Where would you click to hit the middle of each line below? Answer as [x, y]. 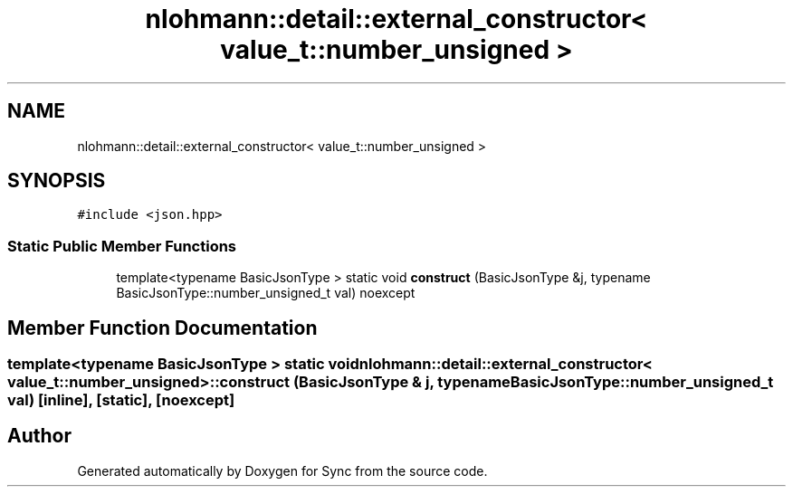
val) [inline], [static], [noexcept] [121, 400]
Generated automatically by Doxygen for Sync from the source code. [282, 470]
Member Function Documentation [162, 328]
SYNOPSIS [57, 181]
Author [39, 436]
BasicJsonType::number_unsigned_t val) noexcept [266, 293]
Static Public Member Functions [122, 246]
